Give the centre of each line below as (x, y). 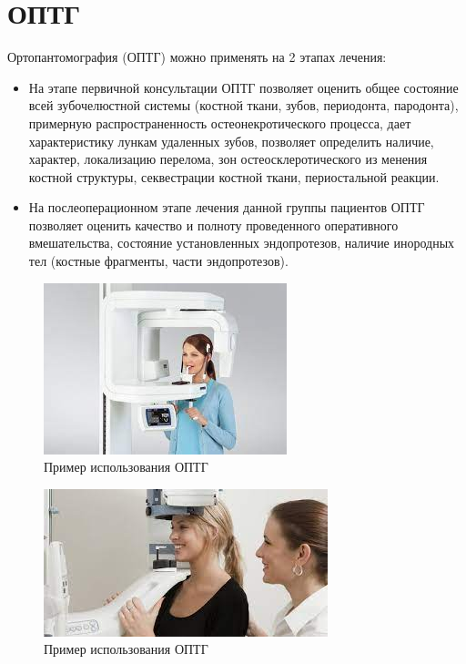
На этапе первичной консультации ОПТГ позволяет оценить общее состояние (243, 87)
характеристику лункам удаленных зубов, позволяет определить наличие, (231, 141)
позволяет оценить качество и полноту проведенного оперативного (213, 225)
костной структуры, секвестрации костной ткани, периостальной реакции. (234, 176)
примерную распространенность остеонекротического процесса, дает (220, 123)
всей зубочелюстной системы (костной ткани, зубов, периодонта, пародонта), (243, 105)
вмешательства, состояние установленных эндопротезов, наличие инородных (242, 243)
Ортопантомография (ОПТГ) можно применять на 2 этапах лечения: (197, 57)
